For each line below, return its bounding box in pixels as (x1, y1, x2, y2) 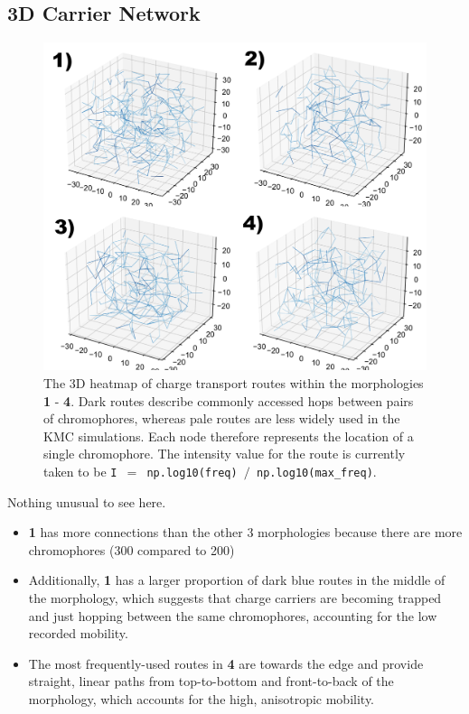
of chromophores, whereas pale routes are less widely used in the (43, 409, 400, 428)
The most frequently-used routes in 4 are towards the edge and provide (28, 654, 424, 672)
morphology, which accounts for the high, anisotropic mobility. (28, 689, 375, 708)
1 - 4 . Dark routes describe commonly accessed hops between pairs (43, 391, 414, 410)
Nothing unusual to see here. (7, 492, 166, 511)
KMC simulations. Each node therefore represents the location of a (43, 426, 414, 445)
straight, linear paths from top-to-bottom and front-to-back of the (28, 672, 394, 691)
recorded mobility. (28, 624, 128, 643)
